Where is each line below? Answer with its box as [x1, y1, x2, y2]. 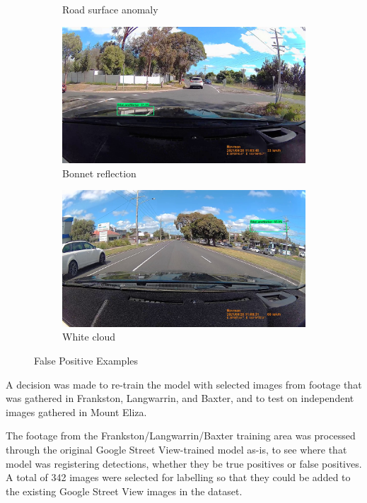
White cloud [62, 329, 116, 344]
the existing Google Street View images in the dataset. [6, 483, 243, 498]
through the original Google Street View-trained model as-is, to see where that [6, 442, 347, 456]
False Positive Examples [34, 353, 139, 367]
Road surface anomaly [62, 2, 158, 16]
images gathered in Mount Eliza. [6, 404, 147, 419]
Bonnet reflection [62, 165, 136, 180]
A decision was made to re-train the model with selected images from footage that [6, 377, 362, 391]
